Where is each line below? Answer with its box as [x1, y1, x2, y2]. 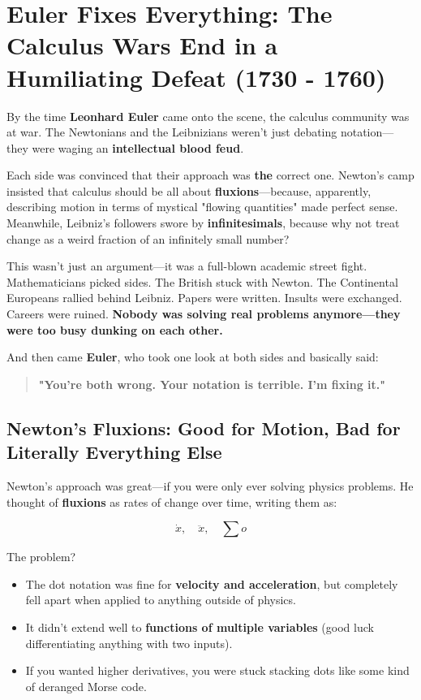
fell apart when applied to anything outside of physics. [25, 591, 296, 608]
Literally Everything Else [6, 439, 222, 465]
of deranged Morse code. [25, 677, 147, 694]
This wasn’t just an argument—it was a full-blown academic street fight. [6, 257, 367, 274]
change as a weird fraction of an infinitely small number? [6, 230, 290, 247]
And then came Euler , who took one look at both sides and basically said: [6, 348, 379, 365]
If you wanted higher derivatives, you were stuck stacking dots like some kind [25, 662, 410, 679]
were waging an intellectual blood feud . [32, 139, 244, 156]
